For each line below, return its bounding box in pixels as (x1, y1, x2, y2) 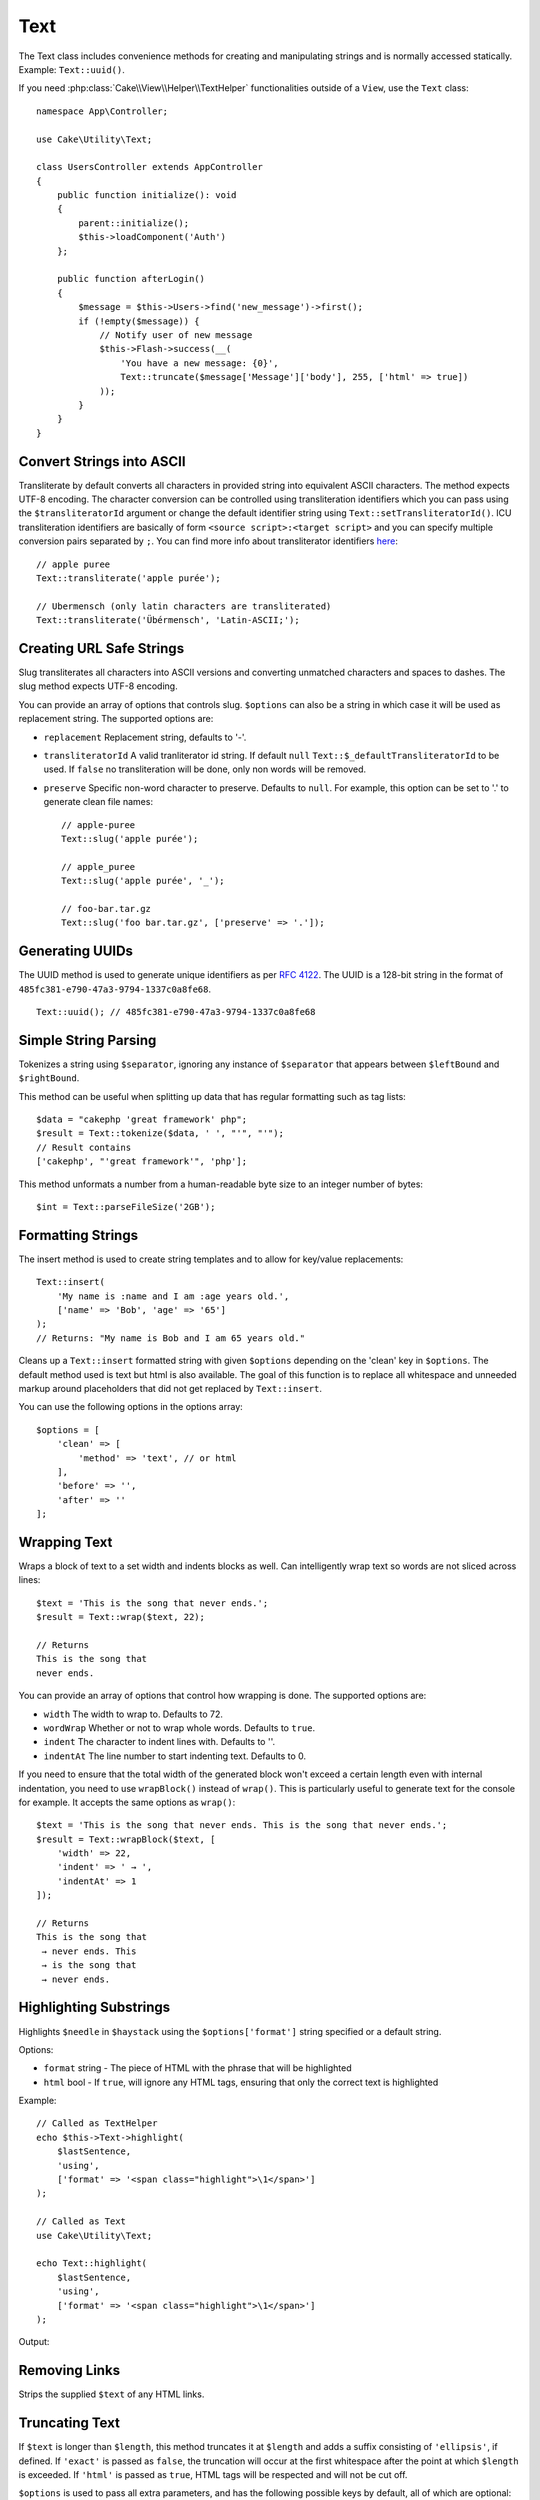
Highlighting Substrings (18, 1999, 171, 2016)
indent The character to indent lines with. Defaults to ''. (43, 1736, 275, 1748)
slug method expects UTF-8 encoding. (18, 680, 179, 692)
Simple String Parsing (18, 1031, 157, 1049)
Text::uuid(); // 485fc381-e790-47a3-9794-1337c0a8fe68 (36, 1006, 316, 1017)
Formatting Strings (18, 1226, 139, 1244)
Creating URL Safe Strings (18, 640, 185, 657)
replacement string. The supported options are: (18, 713, 214, 725)
